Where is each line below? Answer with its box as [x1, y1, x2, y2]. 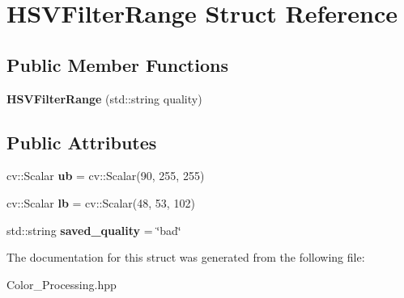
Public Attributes [6, 129, 157, 154]
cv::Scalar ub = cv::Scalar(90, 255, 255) [6, 167, 205, 184]
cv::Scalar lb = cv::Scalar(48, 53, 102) [6, 194, 195, 211]
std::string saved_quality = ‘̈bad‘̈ [6, 221, 181, 238]
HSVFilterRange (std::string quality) [6, 90, 202, 107]
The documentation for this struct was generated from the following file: [6, 249, 365, 266]
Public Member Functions [6, 52, 228, 77]
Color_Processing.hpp [6, 275, 117, 292]
